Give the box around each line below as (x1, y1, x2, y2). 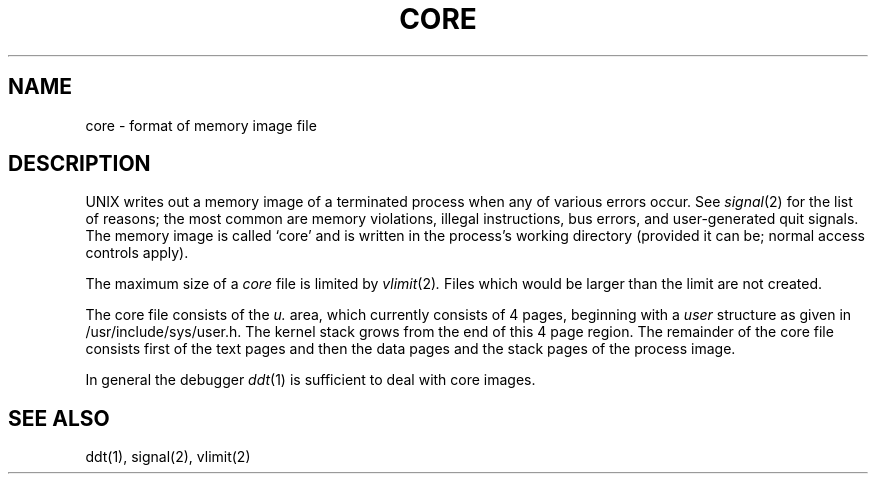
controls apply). (85, 244, 189, 262)
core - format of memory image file (85, 116, 317, 134)
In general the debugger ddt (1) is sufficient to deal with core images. (85, 371, 536, 389)
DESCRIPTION (8, 151, 151, 177)
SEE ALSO (8, 405, 110, 431)
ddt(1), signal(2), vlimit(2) (85, 448, 251, 466)
